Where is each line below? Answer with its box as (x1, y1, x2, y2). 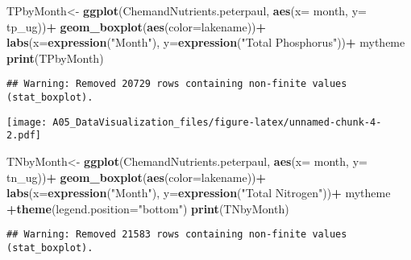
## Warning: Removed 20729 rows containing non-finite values (6, 78, 347, 90)
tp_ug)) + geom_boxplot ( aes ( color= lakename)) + (6, 18, 267, 35)
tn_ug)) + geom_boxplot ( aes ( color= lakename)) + (6, 168, 267, 185)
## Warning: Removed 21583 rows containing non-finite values (6, 229, 347, 241)
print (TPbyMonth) (6, 49, 104, 66)
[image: (6, 116, 48, 128)
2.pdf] (6, 130, 41, 142)
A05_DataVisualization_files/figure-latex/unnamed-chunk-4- (52, 116, 382, 128)
